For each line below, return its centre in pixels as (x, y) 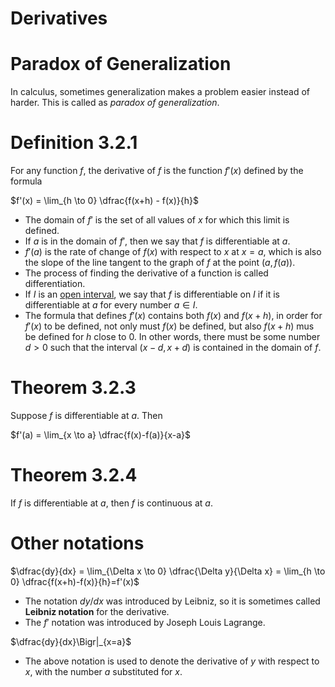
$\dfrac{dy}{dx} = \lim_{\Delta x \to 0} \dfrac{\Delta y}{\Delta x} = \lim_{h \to (168, 571)
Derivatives (59, 18)
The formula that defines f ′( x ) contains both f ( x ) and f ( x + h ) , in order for (173, 316)
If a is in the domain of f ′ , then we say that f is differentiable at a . (157, 241)
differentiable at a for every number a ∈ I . (111, 305)
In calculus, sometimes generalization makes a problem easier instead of (160, 92)
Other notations (77, 543)
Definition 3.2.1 (74, 143)
